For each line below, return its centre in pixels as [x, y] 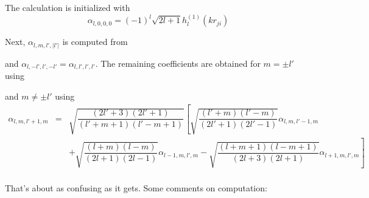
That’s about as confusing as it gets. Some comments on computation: [136, 187]
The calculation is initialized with [68, 7]
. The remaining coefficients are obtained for [178, 63]
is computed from [95, 42]
